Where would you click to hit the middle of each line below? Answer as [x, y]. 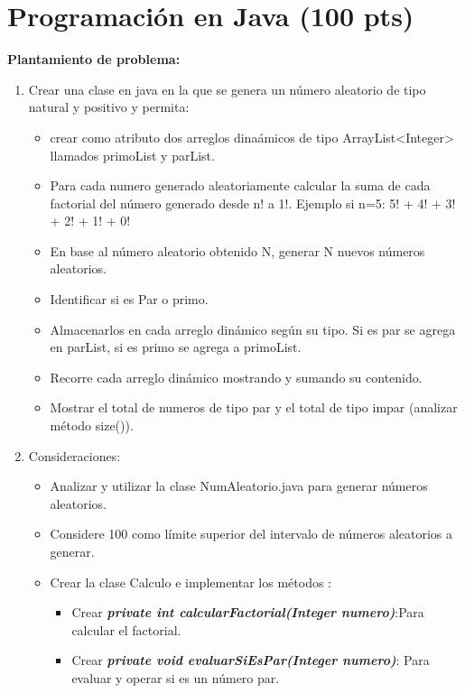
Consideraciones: [74, 455]
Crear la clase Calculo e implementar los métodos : [191, 582]
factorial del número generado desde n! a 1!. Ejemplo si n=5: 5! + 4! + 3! [253, 203]
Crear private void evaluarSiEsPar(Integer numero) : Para [251, 660]
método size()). [92, 425]
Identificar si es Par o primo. [129, 299]
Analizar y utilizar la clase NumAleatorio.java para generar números [239, 486]
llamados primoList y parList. [132, 155]
